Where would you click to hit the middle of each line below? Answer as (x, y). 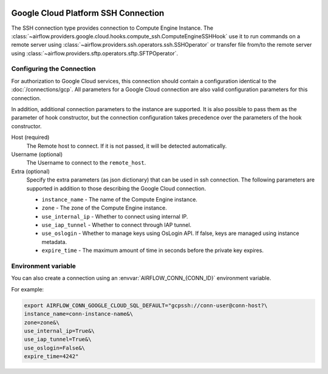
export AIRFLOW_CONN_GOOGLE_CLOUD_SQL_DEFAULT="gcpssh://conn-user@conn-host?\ (146, 305)
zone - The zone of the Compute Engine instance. (104, 208)
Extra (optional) (30, 171)
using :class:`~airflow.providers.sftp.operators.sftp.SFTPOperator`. (95, 53)
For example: (28, 289)
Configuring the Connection (53, 69)
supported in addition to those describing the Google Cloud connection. (116, 188)
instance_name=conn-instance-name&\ (79, 314)
